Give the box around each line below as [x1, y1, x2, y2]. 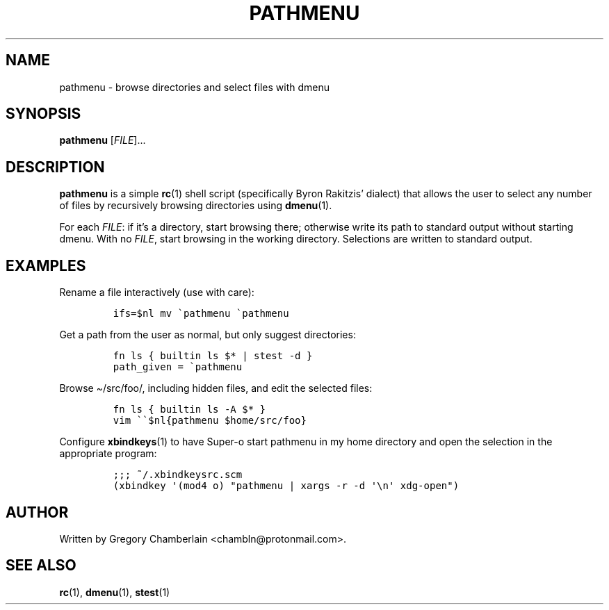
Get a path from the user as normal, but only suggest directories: [59, 329, 356, 341]
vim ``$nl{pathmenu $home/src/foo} [113, 415, 307, 427]
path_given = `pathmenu [113, 361, 243, 373]
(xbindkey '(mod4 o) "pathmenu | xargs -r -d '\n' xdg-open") [113, 480, 460, 492]
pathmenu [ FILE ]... [59, 134, 146, 147]
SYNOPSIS [6, 105, 81, 123]
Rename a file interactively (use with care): [59, 286, 254, 299]
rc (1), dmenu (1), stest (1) [59, 586, 170, 598]
